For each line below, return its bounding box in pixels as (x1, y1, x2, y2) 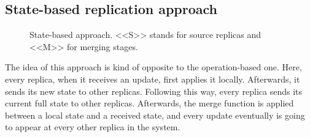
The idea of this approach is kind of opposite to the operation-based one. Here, (5, 61, 302, 73)
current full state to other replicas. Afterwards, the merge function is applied (5, 97, 294, 109)
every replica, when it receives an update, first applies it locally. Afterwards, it (5, 72, 300, 85)
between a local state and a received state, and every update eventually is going (5, 108, 305, 121)
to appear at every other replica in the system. (5, 120, 180, 133)
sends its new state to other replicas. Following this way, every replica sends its (5, 84, 302, 97)
